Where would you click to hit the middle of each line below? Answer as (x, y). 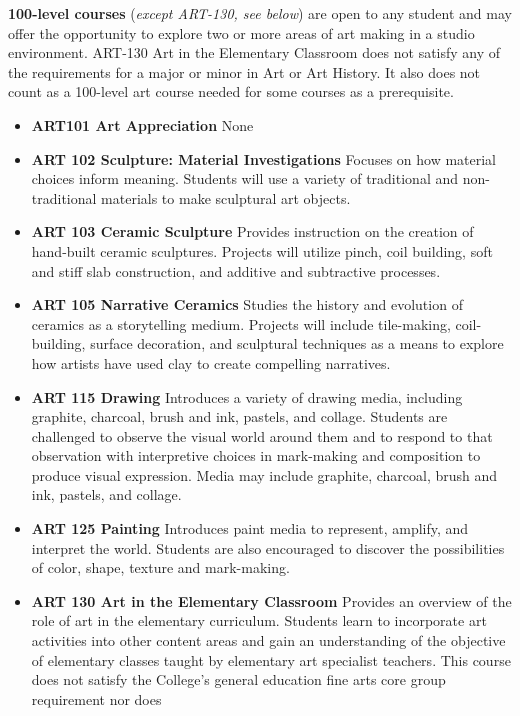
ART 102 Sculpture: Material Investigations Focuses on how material (264, 158)
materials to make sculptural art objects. (226, 197)
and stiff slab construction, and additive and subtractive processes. (236, 270)
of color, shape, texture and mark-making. (160, 567)
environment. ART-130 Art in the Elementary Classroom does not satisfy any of (254, 52)
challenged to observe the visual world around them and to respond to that (262, 435)
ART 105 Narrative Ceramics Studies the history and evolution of (247, 304)
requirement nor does (96, 698)
